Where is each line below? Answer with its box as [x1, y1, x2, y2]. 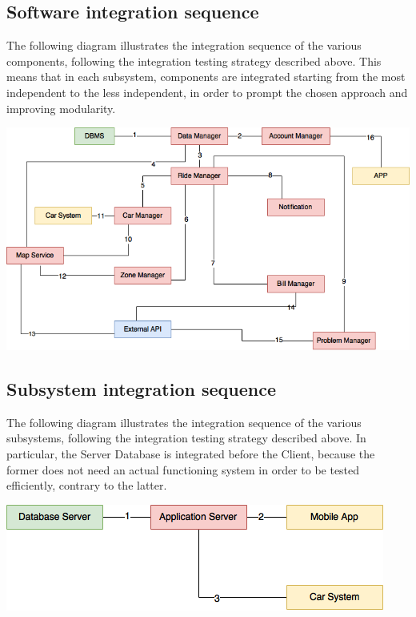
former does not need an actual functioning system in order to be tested [6, 461, 360, 478]
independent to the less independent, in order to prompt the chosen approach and [6, 83, 408, 100]
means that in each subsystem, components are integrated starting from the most [6, 68, 406, 85]
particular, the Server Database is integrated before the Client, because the [6, 446, 375, 462]
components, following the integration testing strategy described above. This [6, 52, 382, 69]
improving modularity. [6, 99, 116, 116]
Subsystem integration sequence [6, 377, 277, 401]
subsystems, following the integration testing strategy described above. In [6, 429, 366, 446]
